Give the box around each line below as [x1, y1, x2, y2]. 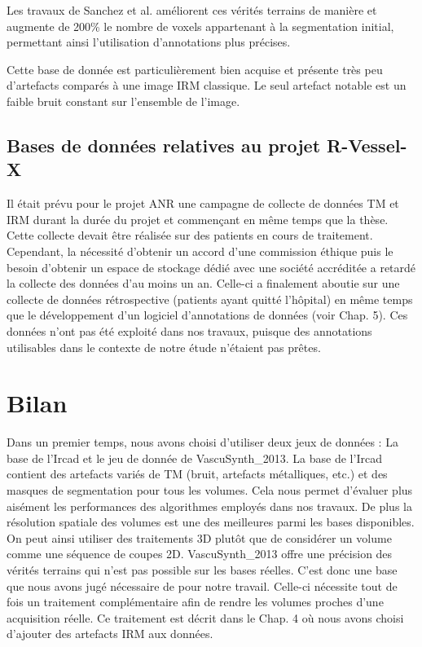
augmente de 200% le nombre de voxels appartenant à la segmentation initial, [7, 17, 394, 34]
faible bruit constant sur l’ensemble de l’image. [7, 92, 240, 109]
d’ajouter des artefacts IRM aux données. [7, 625, 213, 642]
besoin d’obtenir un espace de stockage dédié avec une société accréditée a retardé [7, 258, 416, 275]
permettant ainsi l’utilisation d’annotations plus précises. [7, 33, 291, 51]
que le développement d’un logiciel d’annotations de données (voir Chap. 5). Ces [7, 306, 408, 323]
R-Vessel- [327, 132, 407, 157]
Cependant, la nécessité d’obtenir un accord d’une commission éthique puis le [7, 242, 393, 259]
